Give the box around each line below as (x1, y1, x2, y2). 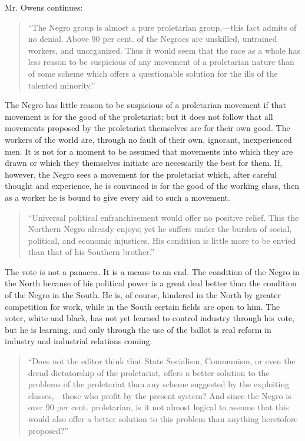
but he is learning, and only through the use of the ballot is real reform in (5, 323, 271, 335)
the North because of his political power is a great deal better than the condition (5, 277, 297, 289)
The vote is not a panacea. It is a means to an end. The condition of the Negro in (5, 265, 300, 277)
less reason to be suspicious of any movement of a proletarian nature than (28, 55, 294, 68)
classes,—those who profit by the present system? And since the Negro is (28, 389, 291, 401)
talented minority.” (28, 79, 95, 91)
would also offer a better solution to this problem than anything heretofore (28, 413, 298, 424)
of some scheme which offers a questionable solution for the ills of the (28, 67, 278, 79)
